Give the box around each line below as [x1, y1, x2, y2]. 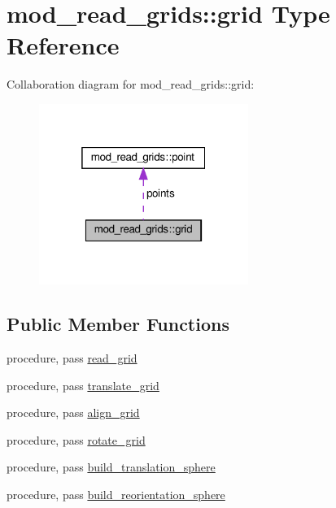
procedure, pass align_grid [7, 404, 140, 421]
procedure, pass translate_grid [7, 376, 159, 393]
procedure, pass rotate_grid [7, 431, 146, 448]
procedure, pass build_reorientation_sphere [7, 485, 225, 502]
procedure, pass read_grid [7, 349, 137, 366]
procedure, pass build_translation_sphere [7, 458, 216, 475]
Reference [7, 28, 120, 62]
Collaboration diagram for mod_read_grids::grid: [7, 76, 255, 93]
